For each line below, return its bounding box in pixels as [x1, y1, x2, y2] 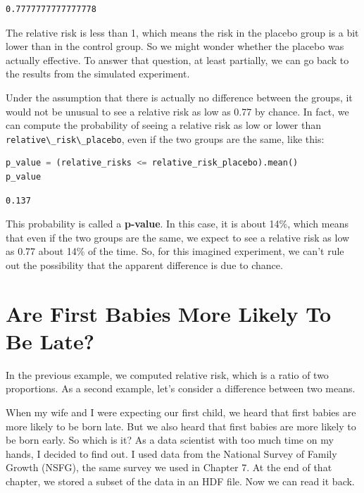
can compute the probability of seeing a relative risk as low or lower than [6, 118, 322, 132]
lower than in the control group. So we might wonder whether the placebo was [6, 39, 344, 54]
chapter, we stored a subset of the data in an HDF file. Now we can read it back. [6, 474, 355, 489]
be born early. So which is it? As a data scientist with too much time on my [6, 432, 334, 447]
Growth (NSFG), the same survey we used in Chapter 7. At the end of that [6, 460, 332, 475]
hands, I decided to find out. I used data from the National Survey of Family [6, 446, 337, 461]
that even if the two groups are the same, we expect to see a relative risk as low [6, 230, 350, 244]
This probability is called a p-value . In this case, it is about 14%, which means [6, 216, 349, 231]
